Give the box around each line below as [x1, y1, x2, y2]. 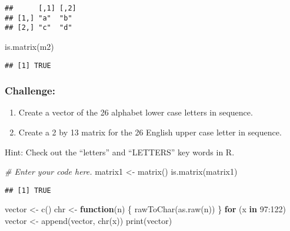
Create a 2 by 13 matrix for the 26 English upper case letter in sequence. [18, 126, 282, 138]
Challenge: [5, 83, 55, 98]
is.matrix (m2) [5, 40, 54, 52]
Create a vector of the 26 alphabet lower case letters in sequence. [18, 106, 253, 118]
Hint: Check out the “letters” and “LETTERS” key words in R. [5, 145, 235, 158]
